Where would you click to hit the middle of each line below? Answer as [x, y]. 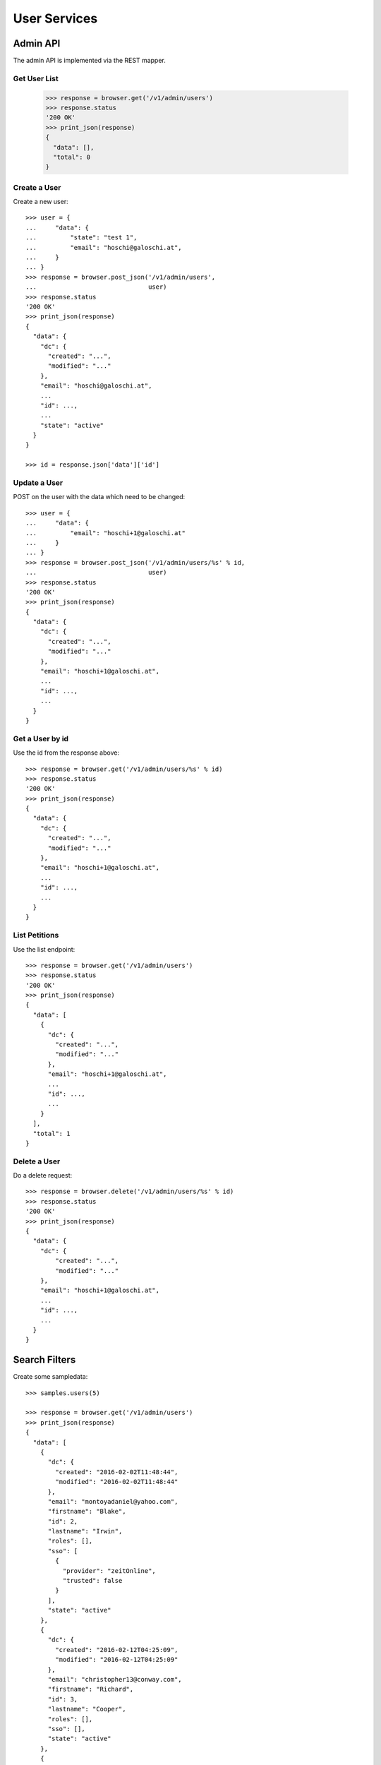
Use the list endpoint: [44, 949]
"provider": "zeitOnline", [109, 1570]
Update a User [38, 483]
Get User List [36, 78]
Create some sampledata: [50, 1377]
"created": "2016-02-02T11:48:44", [117, 1472]
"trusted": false [92, 1581]
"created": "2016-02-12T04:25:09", [117, 1650]
